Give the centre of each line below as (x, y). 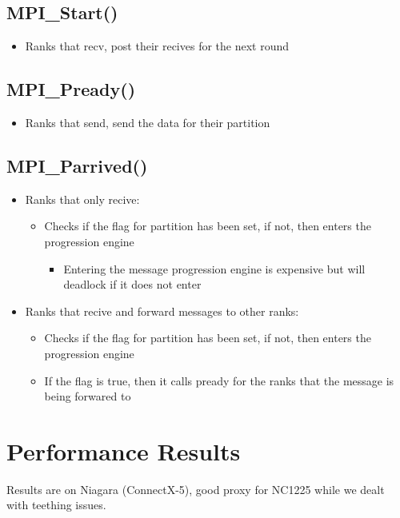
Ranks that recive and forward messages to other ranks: (162, 311)
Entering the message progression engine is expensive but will (214, 268)
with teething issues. (56, 505)
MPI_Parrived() (77, 165)
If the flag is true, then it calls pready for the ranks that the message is (219, 380)
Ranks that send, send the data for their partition (148, 122)
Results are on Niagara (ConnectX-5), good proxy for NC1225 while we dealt (196, 489)
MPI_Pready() (71, 89)
